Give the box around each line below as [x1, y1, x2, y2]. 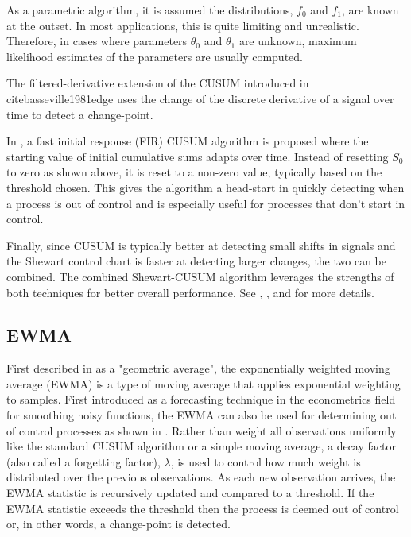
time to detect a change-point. [6, 106, 153, 122]
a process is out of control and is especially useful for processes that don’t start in [6, 195, 405, 211]
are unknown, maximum [238, 33, 357, 49]
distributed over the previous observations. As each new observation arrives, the [6, 469, 396, 485]
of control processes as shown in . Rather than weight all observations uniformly [6, 422, 397, 438]
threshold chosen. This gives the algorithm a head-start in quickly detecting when [6, 179, 405, 195]
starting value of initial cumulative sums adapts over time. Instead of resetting [6, 148, 389, 164]
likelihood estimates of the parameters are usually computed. [6, 48, 303, 64]
